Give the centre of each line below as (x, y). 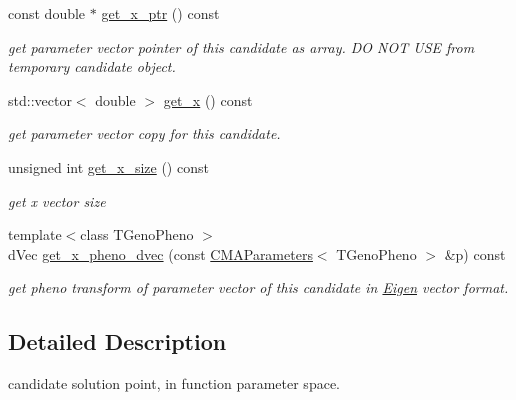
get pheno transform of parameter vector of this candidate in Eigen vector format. (258, 287)
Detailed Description (117, 341)
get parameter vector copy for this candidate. (144, 133)
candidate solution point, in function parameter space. (174, 383)
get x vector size (57, 200)
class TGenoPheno (137, 234)
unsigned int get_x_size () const (108, 166)
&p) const (475, 253)
